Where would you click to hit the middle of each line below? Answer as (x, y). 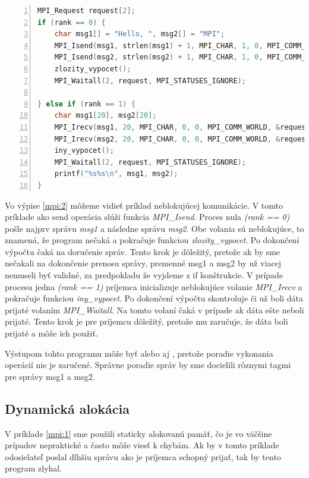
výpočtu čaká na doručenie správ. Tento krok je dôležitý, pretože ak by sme (143, 251)
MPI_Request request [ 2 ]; (86, 11)
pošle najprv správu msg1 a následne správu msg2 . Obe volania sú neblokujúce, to (154, 228)
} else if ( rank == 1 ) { (86, 104)
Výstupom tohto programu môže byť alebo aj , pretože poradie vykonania (139, 353)
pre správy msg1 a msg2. (50, 376)
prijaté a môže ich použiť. (51, 333)
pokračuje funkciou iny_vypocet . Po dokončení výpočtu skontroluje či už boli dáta (154, 298)
